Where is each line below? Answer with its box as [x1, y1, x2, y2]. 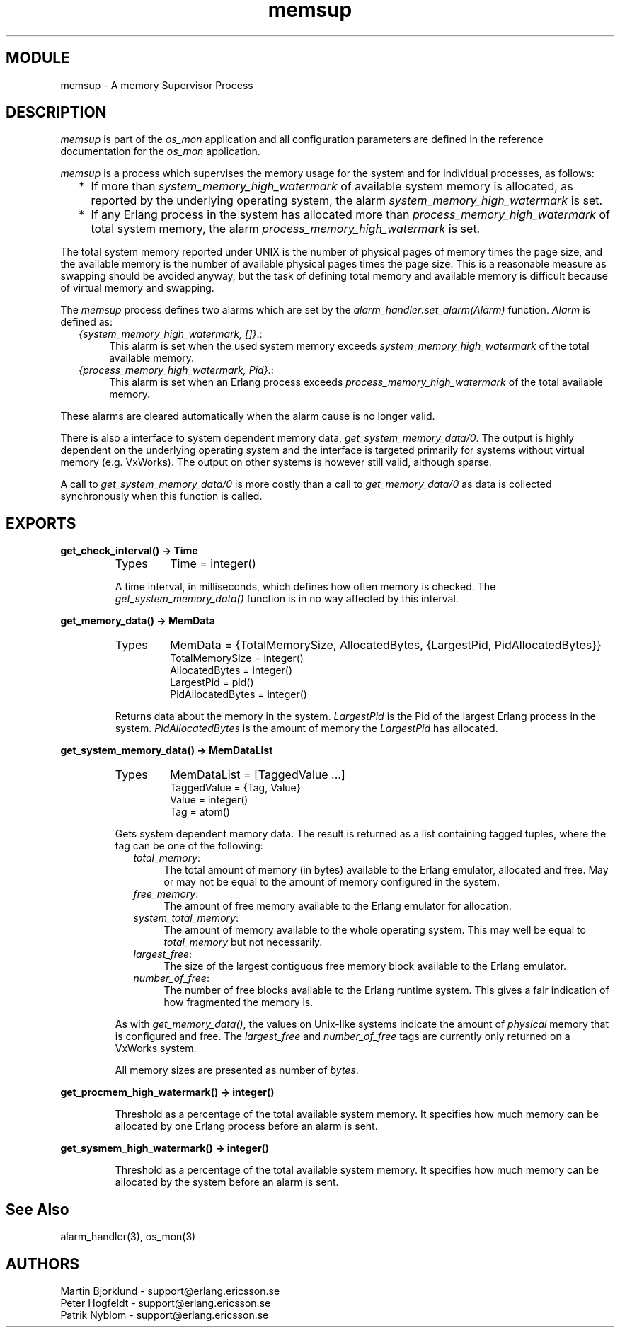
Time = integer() [170, 556, 256, 571]
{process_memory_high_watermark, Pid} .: [79, 364, 274, 377]
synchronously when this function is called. [60, 490, 263, 503]
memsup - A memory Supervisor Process [60, 79, 253, 91]
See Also [6, 1200, 69, 1218]
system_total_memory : [133, 912, 239, 925]
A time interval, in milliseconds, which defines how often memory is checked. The [115, 580, 496, 593]
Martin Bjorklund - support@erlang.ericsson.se [60, 1284, 280, 1297]
